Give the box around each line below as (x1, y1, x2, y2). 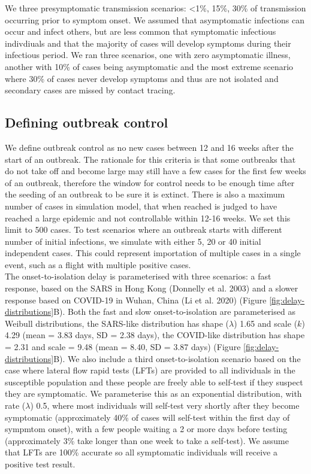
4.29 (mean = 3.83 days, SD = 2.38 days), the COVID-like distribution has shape (5, 329, 305, 341)
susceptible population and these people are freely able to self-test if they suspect (5, 375, 303, 388)
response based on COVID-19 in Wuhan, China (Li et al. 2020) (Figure (5, 293, 267, 306)
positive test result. (5, 457, 76, 470)
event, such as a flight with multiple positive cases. (5, 258, 191, 271)
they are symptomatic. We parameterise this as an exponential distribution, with (5, 387, 302, 400)
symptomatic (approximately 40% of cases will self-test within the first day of (5, 411, 290, 423)
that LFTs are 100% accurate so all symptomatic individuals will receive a (5, 446, 277, 458)
